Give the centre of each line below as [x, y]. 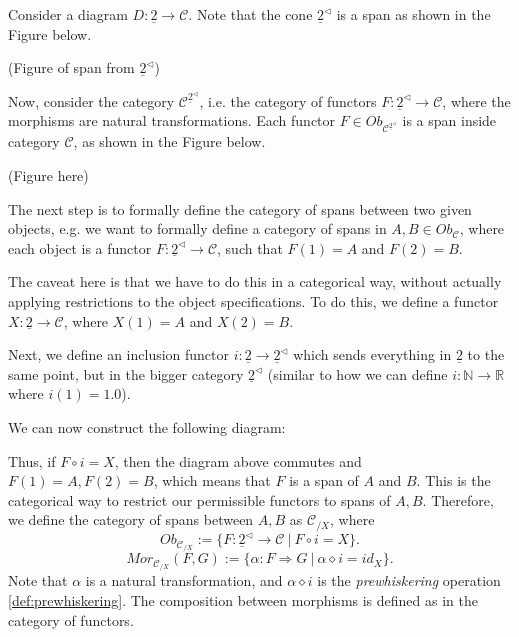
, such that [250, 247]
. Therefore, [458, 499]
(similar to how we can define [357, 373]
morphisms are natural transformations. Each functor [172, 120]
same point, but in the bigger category [126, 373]
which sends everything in [372, 354]
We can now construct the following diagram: [147, 426]
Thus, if [32, 460]
